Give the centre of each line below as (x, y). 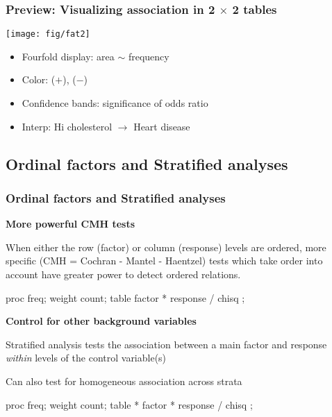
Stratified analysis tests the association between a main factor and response (166, 344)
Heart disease (162, 126)
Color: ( (39, 79)
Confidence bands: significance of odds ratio (115, 103)
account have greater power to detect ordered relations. (123, 274)
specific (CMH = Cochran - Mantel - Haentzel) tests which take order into (164, 261)
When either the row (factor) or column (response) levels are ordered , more (166, 247)
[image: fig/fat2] (48, 34)
